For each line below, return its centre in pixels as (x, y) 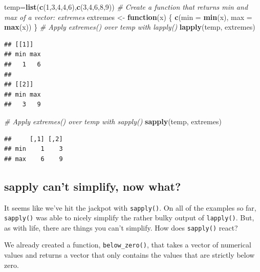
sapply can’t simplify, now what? (93, 186)
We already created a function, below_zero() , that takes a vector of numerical (128, 245)
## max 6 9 (34, 159)
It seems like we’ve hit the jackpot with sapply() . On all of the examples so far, (130, 207)
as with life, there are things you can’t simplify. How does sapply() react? (121, 227)
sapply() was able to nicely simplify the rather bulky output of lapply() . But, (129, 218)
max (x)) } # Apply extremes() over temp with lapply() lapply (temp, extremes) (130, 27)
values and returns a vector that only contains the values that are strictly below (129, 255)
